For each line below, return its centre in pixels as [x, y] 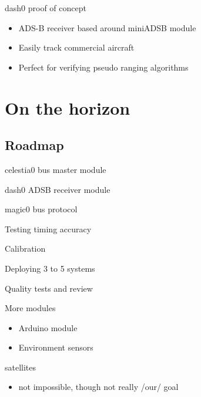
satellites [21, 367]
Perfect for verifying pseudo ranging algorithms [103, 67]
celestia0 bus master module [56, 169]
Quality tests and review [49, 288]
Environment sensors [56, 347]
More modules [30, 308]
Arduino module [48, 327]
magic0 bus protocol [41, 209]
